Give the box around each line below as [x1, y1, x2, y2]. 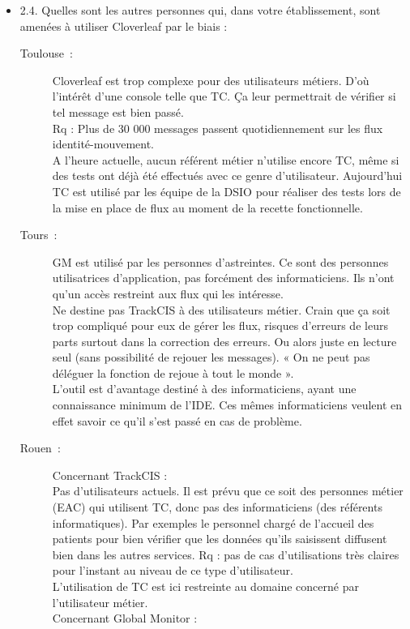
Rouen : [19, 439, 61, 456]
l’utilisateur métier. [52, 593, 148, 610]
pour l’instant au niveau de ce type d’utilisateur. [52, 562, 293, 579]
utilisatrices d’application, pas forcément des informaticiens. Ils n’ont [52, 269, 395, 286]
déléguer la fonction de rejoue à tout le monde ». [52, 364, 294, 381]
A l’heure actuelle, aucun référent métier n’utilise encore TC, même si [52, 151, 399, 168]
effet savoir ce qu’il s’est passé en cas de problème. [52, 412, 302, 429]
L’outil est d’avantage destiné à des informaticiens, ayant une [52, 380, 357, 397]
